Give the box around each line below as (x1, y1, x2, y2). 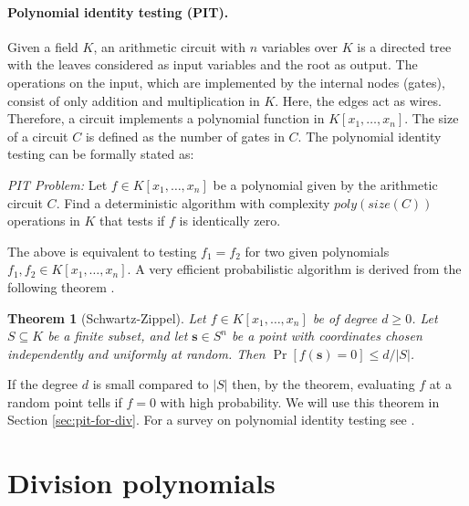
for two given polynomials (245, 241, 390, 260)
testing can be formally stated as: (7, 144, 194, 163)
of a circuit (7, 126, 68, 145)
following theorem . (7, 277, 115, 296)
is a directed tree (357, 37, 452, 56)
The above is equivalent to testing (7, 241, 197, 260)
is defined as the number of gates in (85, 126, 285, 145)
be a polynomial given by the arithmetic (213, 174, 438, 194)
